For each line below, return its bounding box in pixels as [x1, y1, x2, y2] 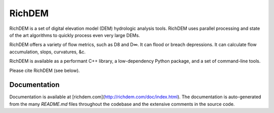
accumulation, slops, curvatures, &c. [9, 49, 86, 55]
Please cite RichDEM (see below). [9, 67, 80, 73]
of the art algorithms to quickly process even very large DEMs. [9, 32, 141, 38]
